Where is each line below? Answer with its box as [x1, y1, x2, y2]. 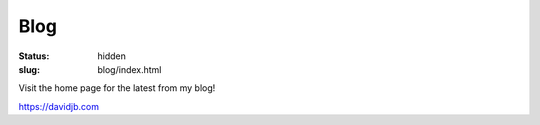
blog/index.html [97, 63, 162, 75]
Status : [18, 50, 50, 62]
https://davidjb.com [18, 100, 100, 112]
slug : [18, 63, 40, 75]
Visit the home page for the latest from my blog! [18, 82, 216, 94]
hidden [97, 50, 127, 62]
